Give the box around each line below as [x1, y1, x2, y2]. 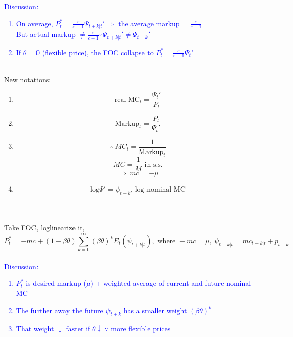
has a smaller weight [123, 305, 187, 315]
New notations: [4, 73, 51, 84]
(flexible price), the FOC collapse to [42, 47, 154, 57]
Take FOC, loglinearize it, [4, 222, 85, 233]
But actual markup [16, 29, 76, 40]
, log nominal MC [131, 186, 186, 194]
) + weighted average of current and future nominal [90, 278, 251, 288]
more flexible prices [111, 323, 171, 334]
